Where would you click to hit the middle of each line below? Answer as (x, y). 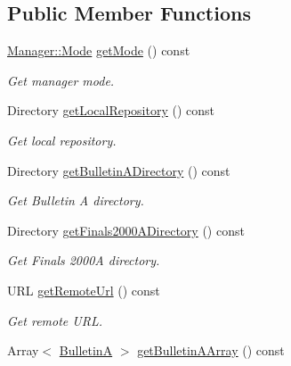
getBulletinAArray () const (211, 350)
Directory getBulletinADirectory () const (119, 170)
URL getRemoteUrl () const (84, 290)
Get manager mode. (61, 80)
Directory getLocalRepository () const (111, 110)
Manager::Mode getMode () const (99, 50)
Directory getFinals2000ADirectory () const (126, 230)
